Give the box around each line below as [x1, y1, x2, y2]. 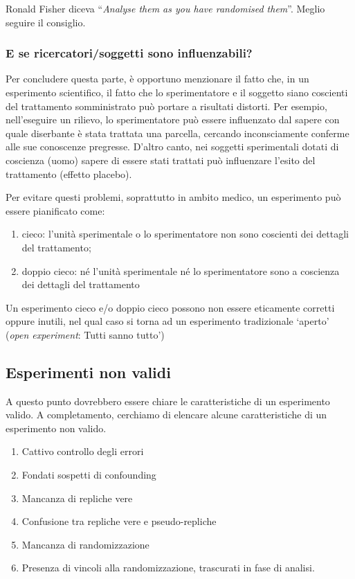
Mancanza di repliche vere [21, 490, 133, 505]
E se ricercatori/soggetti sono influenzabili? [6, 44, 253, 62]
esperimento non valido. [6, 420, 107, 435]
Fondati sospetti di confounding [21, 467, 156, 482]
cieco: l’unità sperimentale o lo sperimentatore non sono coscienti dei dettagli [21, 226, 349, 241]
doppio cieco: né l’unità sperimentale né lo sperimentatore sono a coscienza [21, 263, 340, 278]
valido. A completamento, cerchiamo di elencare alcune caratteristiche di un [6, 407, 327, 422]
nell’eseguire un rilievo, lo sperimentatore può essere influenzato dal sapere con [6, 112, 340, 127]
